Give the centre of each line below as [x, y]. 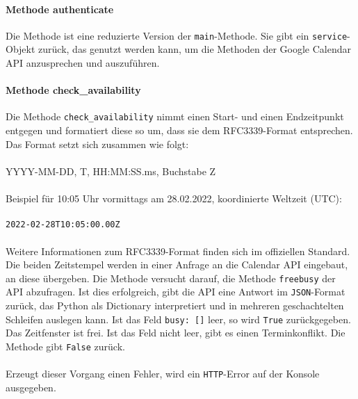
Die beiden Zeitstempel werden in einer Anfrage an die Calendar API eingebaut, [177, 264]
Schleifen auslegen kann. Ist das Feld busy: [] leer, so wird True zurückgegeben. [178, 319]
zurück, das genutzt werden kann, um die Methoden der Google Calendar [195, 49]
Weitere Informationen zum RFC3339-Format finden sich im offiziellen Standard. [178, 251]
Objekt [21, 49]
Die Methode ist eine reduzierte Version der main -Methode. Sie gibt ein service [177, 35]
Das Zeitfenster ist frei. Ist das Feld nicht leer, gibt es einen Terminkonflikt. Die [176, 333]
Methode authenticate [60, 9]
